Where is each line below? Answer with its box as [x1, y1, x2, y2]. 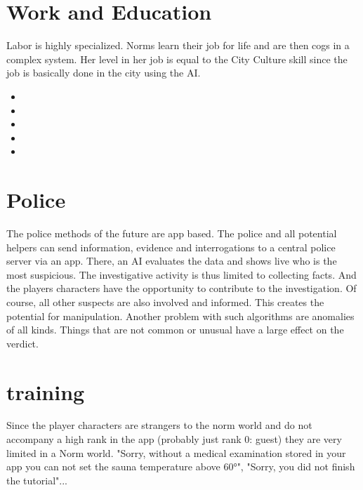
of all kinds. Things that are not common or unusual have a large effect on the [6, 322, 344, 337]
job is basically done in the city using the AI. [6, 65, 201, 80]
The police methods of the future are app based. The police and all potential [6, 226, 337, 240]
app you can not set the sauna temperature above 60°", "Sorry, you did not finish [6, 459, 355, 474]
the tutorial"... [6, 472, 67, 487]
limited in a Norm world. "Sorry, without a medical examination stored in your [6, 445, 346, 460]
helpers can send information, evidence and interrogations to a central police [6, 239, 336, 254]
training [6, 377, 85, 406]
